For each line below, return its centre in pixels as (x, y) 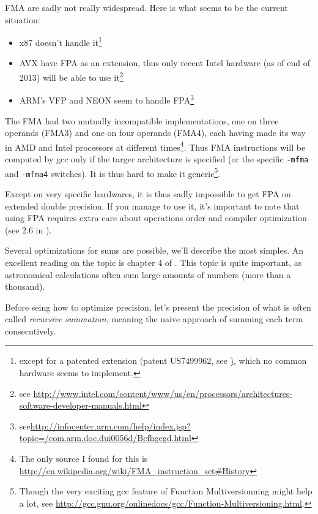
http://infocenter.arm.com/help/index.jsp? (110, 425)
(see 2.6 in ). (28, 229)
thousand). (25, 286)
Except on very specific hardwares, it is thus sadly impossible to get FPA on (148, 193)
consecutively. (31, 331)
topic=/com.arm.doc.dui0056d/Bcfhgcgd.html (105, 438)
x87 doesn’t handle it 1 (61, 41)
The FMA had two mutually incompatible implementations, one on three (142, 120)
